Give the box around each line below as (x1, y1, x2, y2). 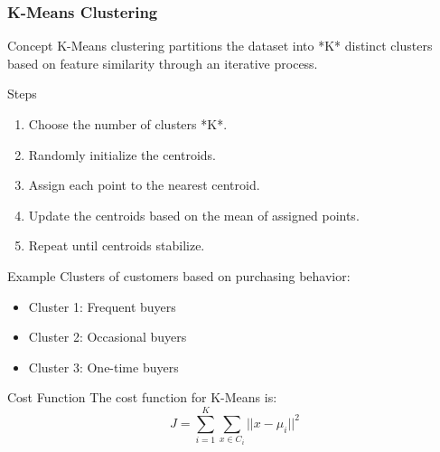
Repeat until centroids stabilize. (28, 236, 205, 255)
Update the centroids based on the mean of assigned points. (28, 205, 360, 224)
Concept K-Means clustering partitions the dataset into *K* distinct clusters (7, 36, 433, 55)
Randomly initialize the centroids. (28, 145, 217, 164)
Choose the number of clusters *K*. (28, 115, 228, 133)
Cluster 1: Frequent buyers (28, 297, 176, 315)
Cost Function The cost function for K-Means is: (7, 388, 277, 407)
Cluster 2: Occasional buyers (28, 327, 187, 346)
